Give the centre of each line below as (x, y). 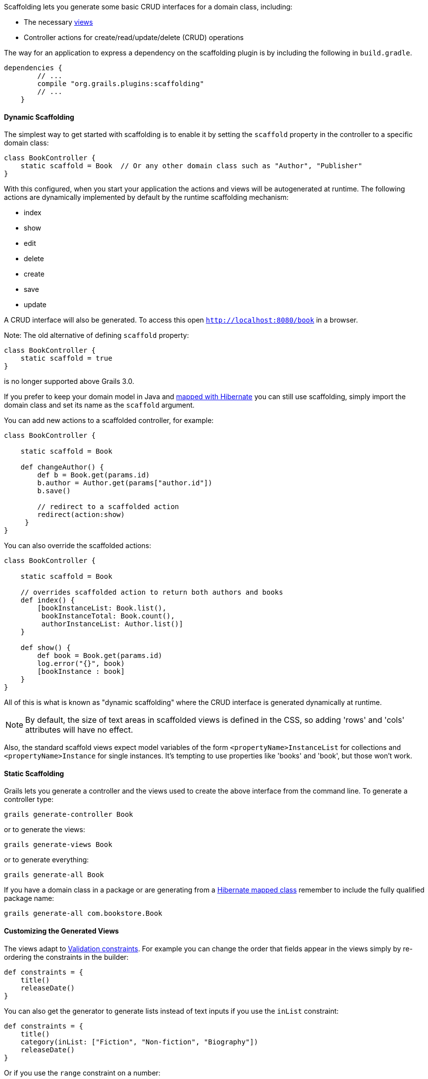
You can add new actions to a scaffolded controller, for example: (109, 421)
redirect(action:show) (81, 515)
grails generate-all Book (54, 875)
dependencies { (33, 68)
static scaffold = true (66, 358)
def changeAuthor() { (62, 467)
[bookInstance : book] (81, 672)
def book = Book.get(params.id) (100, 656)
